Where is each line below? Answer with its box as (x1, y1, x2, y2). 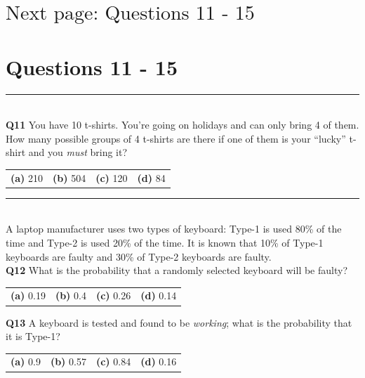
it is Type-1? (6, 329, 60, 344)
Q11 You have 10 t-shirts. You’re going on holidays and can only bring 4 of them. (6, 117, 359, 132)
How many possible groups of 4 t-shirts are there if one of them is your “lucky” (6, 131, 346, 145)
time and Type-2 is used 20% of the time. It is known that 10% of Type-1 (6, 235, 324, 249)
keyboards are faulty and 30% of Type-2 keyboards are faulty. (6, 249, 272, 263)
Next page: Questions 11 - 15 (6, 4, 255, 24)
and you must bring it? (28, 145, 128, 159)
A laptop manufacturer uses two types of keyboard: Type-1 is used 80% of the (6, 221, 342, 236)
